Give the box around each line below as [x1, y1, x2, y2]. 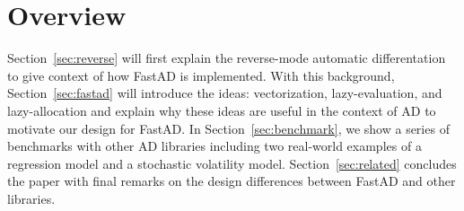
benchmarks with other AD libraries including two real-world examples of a [7, 136, 422, 155]
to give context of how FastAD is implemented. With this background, [7, 66, 395, 84]
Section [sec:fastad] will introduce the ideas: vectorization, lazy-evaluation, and [7, 84, 442, 102]
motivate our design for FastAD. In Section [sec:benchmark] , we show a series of [7, 119, 450, 137]
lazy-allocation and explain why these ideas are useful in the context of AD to [7, 101, 436, 119]
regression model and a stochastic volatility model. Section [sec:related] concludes [7, 154, 457, 172]
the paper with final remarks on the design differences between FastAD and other [7, 171, 456, 190]
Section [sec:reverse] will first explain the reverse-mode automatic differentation [7, 48, 446, 67]
